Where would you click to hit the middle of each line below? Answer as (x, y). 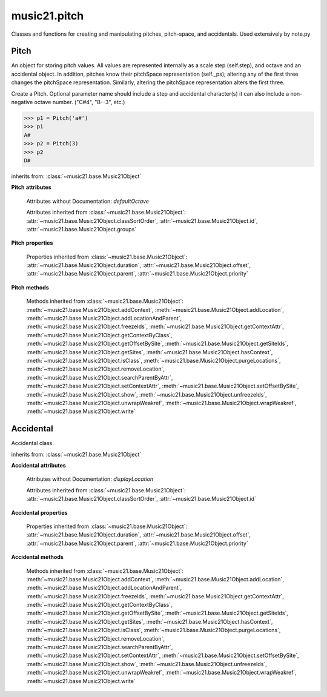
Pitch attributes (31, 187)
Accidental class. (32, 443)
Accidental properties (39, 512)
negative (22, 102)
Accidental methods (37, 557)
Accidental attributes (38, 465)
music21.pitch (48, 16)
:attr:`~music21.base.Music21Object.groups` (81, 229)
